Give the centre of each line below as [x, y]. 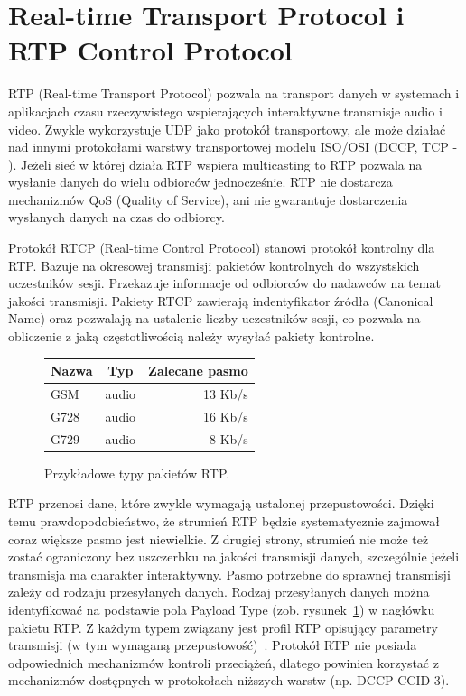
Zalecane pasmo [198, 371]
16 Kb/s [225, 416]
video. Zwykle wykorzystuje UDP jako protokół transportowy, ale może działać [227, 129]
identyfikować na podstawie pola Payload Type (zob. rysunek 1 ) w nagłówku [222, 609]
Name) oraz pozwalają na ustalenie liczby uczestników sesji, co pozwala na [214, 318]
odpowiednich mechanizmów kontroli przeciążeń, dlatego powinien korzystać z [224, 662]
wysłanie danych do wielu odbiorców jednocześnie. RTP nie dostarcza [200, 182]
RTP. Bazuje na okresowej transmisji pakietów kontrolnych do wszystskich [214, 265]
